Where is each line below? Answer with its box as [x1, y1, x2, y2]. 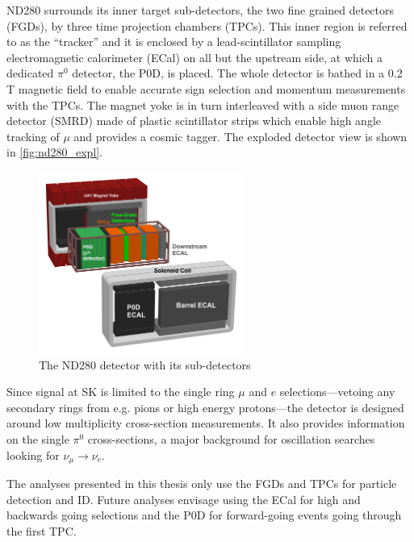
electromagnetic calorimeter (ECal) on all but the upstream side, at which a [6, 48, 383, 65]
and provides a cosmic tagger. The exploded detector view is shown [73, 127, 408, 144]
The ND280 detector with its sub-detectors [39, 356, 251, 373]
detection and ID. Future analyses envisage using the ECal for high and [6, 490, 361, 507]
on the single [6, 430, 69, 447]
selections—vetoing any [279, 383, 395, 400]
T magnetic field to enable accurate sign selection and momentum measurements [6, 80, 406, 97]
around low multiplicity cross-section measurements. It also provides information [6, 415, 405, 432]
